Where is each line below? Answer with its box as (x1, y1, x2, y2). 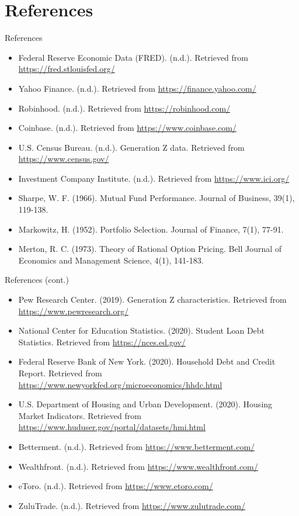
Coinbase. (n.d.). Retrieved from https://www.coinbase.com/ (18, 122, 237, 134)
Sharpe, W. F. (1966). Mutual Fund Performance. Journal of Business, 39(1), (18, 192, 295, 204)
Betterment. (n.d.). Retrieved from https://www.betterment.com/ (18, 440, 255, 452)
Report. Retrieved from (18, 367, 102, 379)
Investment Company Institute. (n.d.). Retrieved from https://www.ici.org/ (18, 172, 290, 184)
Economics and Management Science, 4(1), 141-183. (18, 254, 204, 266)
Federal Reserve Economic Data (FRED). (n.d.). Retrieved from (18, 51, 248, 63)
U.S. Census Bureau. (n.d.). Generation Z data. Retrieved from (18, 141, 245, 153)
